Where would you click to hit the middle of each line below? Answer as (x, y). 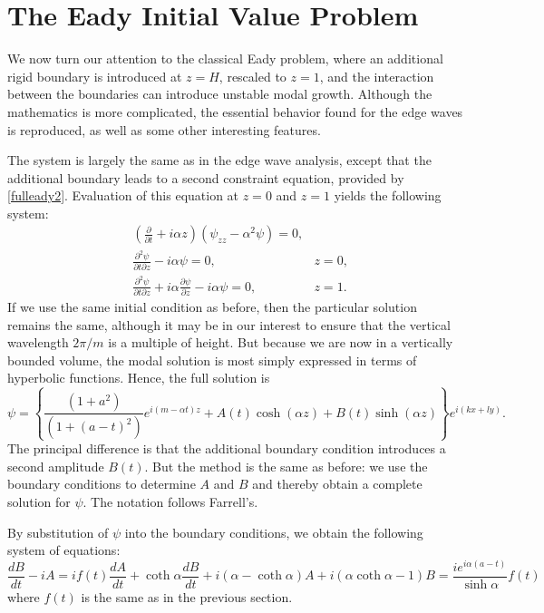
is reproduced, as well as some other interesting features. (164, 129)
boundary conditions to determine (102, 484)
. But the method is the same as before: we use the (286, 466)
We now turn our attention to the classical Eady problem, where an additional (225, 58)
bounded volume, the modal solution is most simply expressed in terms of (212, 360)
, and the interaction (377, 76)
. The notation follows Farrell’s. (170, 502)
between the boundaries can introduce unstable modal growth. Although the (220, 94)
